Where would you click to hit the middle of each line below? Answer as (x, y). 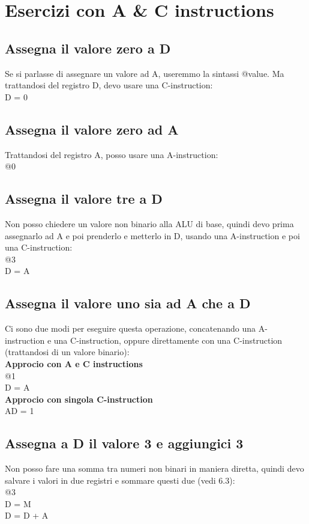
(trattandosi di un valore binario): (67, 352)
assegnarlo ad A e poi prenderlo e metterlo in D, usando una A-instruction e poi (152, 235)
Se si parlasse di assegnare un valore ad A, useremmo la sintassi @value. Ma (145, 73)
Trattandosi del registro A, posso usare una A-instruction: (112, 154)
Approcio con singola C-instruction (79, 399)
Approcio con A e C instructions (74, 363)
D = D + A (27, 515)
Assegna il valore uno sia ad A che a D (128, 303)
